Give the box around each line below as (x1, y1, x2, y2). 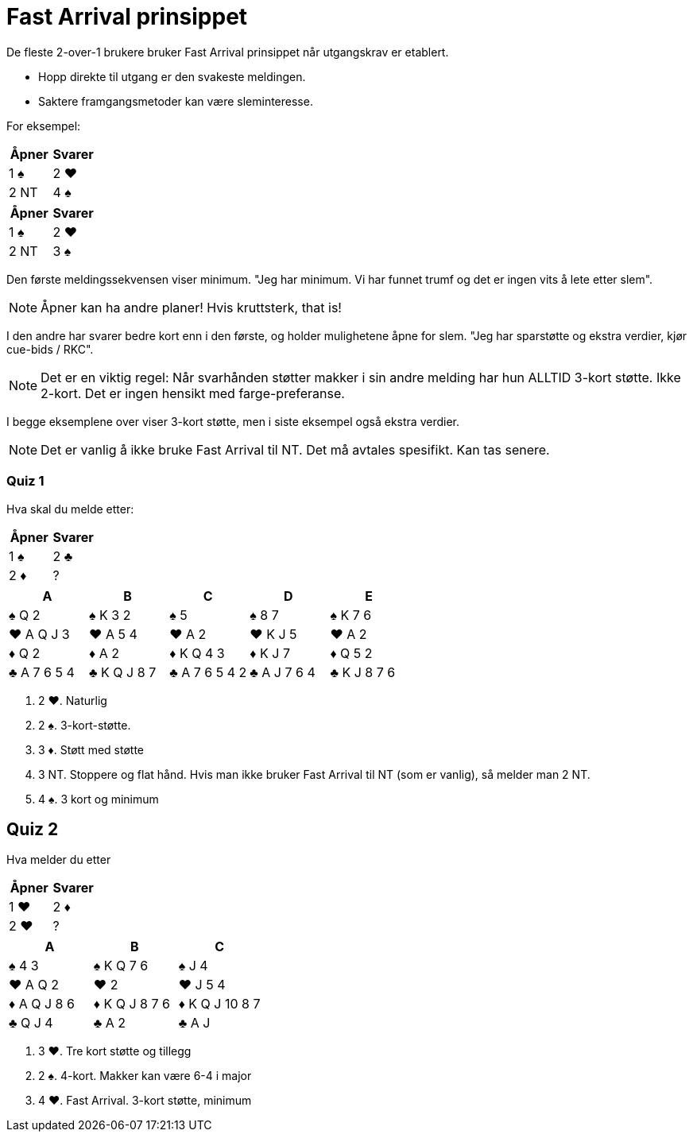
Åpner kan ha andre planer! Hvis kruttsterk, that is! (41, 299, 342, 315)
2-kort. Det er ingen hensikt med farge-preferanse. (41, 385, 345, 401)
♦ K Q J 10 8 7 (178, 996, 261, 1012)
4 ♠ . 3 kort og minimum (38, 792, 159, 806)
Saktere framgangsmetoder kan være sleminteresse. (38, 94, 313, 108)
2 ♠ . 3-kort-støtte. (38, 718, 131, 732)
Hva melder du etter (6, 853, 111, 867)
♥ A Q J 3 (9, 625, 70, 642)
